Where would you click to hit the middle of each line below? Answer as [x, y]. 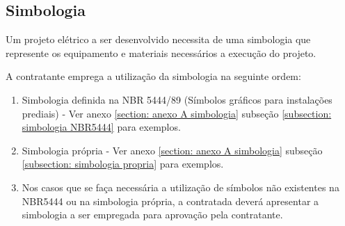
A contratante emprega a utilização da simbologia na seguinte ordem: [153, 76]
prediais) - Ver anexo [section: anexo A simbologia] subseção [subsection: [177, 113]
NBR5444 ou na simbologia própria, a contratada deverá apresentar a [170, 201]
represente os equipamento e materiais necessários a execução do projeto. [161, 53]
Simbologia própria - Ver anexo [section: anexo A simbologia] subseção [172, 150]
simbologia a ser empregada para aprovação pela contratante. [152, 215]
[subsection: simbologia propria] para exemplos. [123, 164]
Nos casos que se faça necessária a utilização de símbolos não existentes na [180, 187]
